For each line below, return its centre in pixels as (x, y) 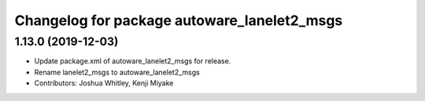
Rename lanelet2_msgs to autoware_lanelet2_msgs (117, 72)
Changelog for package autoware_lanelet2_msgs (179, 20)
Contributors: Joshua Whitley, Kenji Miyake (104, 83)
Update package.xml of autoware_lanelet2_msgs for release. (133, 61)
